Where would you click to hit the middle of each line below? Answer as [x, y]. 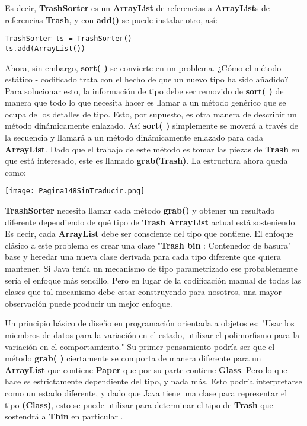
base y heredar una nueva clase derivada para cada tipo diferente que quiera [143, 257]
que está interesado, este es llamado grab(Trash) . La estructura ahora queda [146, 160]
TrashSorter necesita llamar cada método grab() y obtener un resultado [140, 210]
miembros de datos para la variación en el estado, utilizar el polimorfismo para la [152, 335]
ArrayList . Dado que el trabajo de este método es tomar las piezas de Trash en [152, 149]
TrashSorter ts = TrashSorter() [68, 39]
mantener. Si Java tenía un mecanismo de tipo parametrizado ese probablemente [151, 268]
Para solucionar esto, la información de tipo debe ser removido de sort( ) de [144, 90]
